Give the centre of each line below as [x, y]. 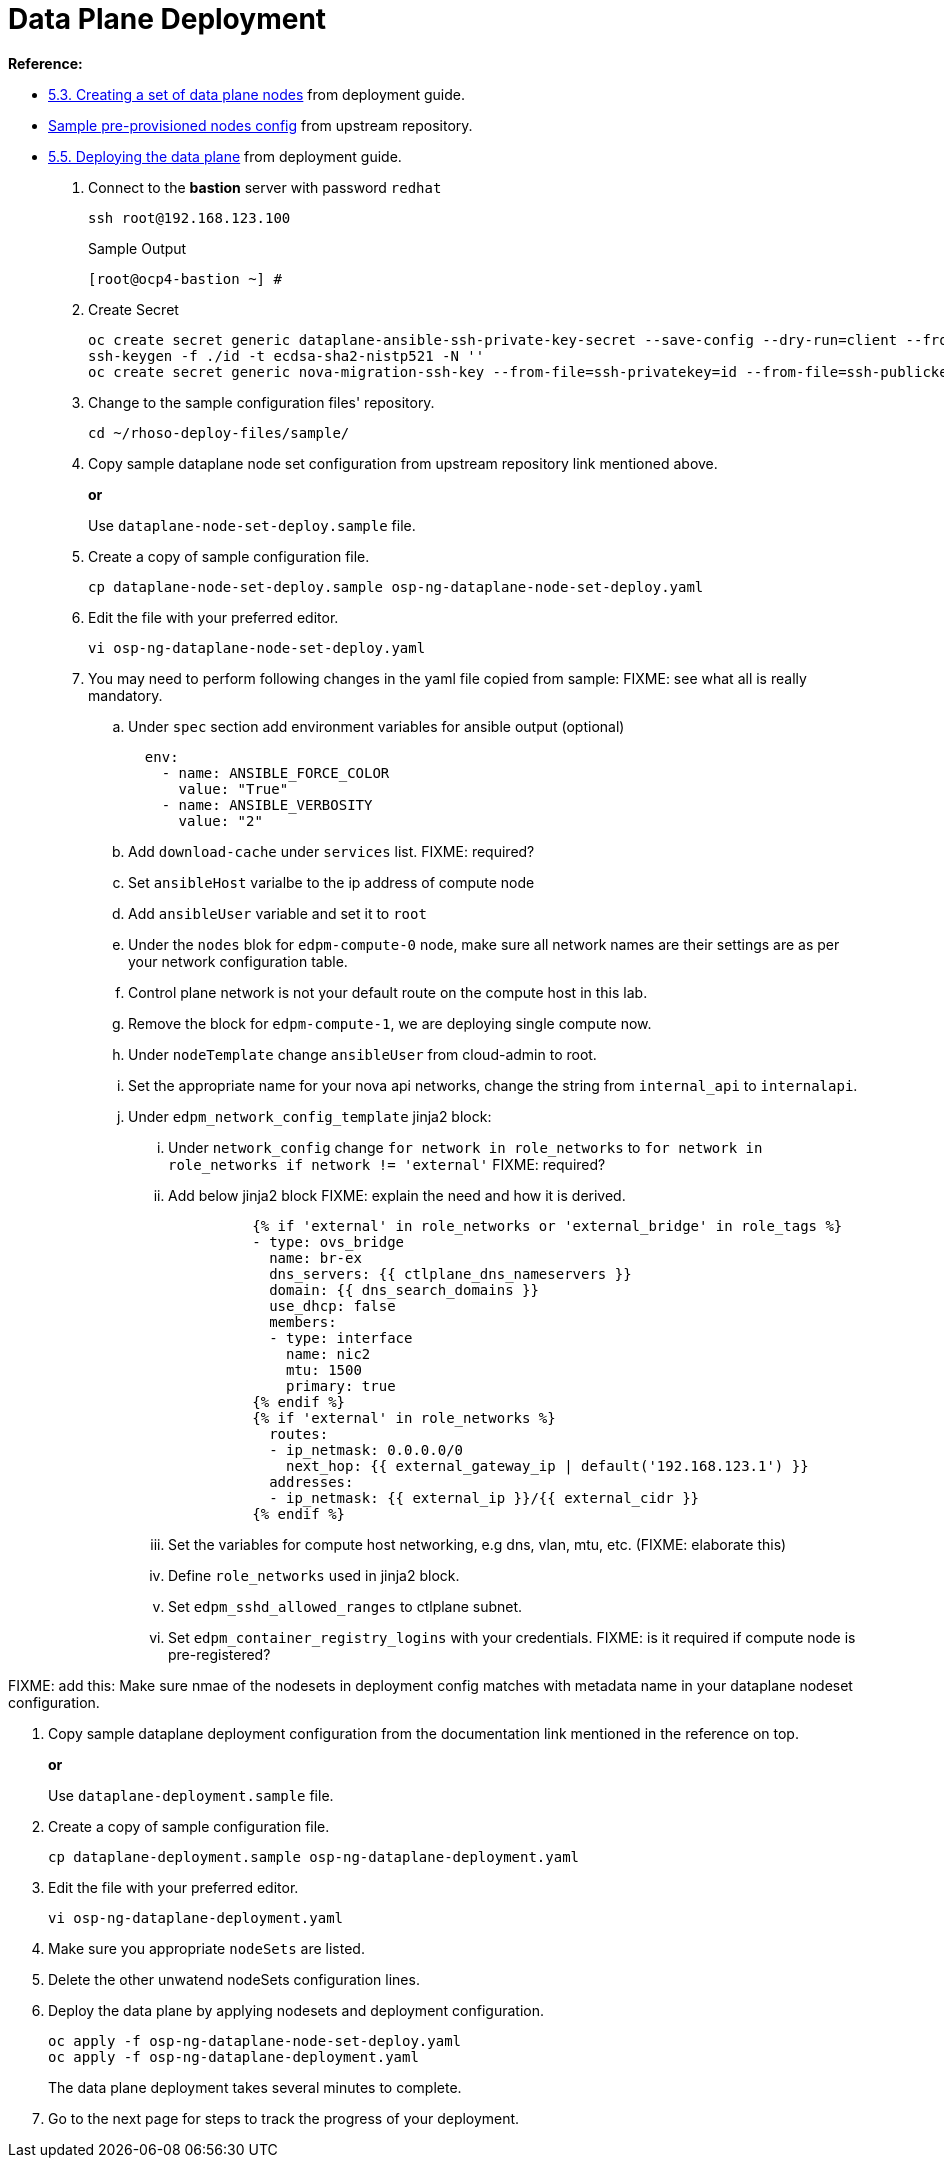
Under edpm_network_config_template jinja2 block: [310, 1116]
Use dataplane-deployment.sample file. [191, 1795]
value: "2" [220, 820]
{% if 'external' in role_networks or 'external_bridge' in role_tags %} [547, 1225]
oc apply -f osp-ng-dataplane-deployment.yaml [233, 2056]
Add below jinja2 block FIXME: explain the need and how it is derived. [397, 1195]
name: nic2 [328, 1353]
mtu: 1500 [324, 1369]
